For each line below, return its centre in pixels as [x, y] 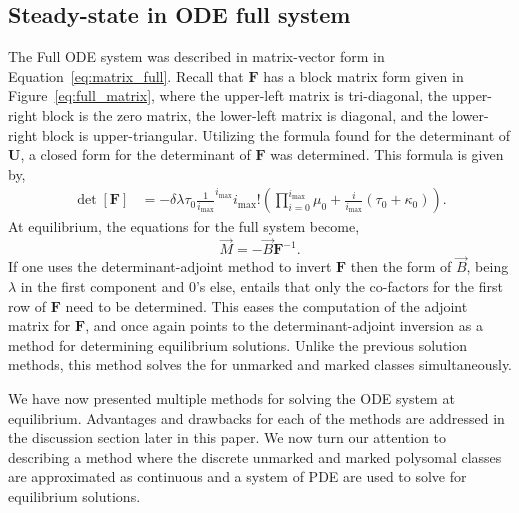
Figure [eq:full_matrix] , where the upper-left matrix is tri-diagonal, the [228, 95]
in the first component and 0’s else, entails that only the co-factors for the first [261, 286]
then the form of [401, 266]
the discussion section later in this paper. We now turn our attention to [227, 437]
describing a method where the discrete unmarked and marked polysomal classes [255, 456]
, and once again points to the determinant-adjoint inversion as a [284, 325]
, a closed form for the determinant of [135, 154]
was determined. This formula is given [387, 154]
